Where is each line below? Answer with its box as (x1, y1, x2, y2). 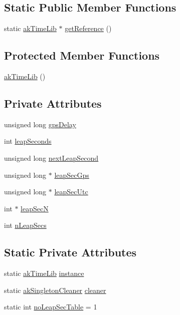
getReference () (65, 23, 112, 34)
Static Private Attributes (4, 244, 137, 260)
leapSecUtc (54, 186, 88, 197)
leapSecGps (54, 169, 89, 180)
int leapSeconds (4, 136, 52, 146)
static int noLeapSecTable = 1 (4, 301, 97, 312)
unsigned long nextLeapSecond (4, 152, 99, 163)
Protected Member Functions (4, 48, 160, 63)
